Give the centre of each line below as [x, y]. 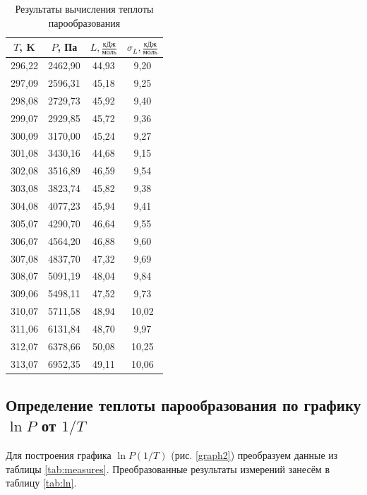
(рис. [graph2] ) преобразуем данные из [254, 455]
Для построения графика [59, 455]
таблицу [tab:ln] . [41, 483]
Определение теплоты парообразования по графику [183, 405]
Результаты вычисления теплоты [84, 8]
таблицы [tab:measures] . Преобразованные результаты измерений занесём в [168, 469]
